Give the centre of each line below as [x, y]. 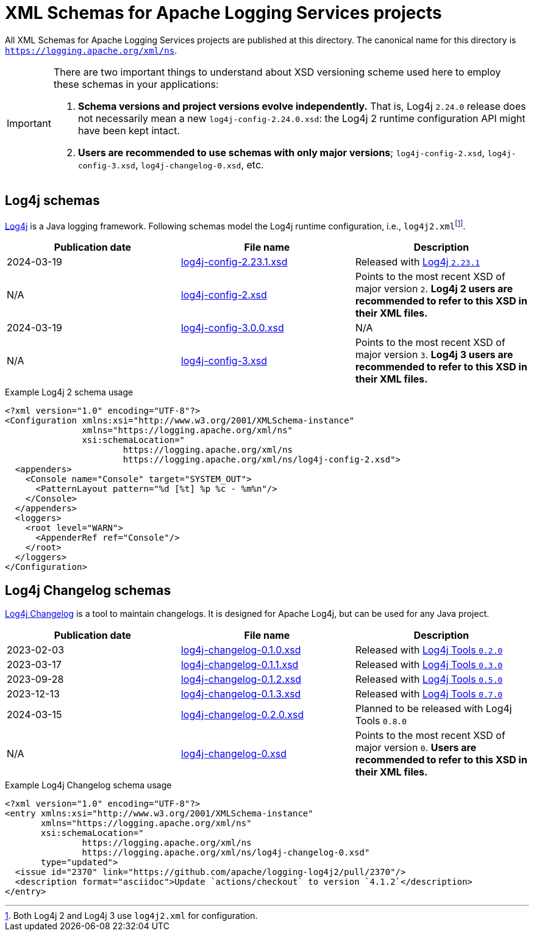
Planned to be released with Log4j [433, 709]
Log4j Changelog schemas [88, 590]
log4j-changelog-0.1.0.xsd [241, 650]
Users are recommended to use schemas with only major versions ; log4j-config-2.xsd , [281, 152]
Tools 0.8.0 [381, 721]
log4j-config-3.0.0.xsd [232, 328]
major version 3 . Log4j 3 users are [434, 355]
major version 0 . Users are [416, 748]
